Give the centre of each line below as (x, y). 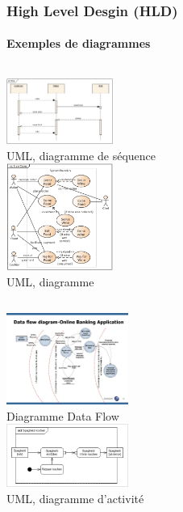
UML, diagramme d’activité (75, 498)
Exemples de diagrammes (79, 43)
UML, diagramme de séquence (81, 155)
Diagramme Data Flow (63, 415)
